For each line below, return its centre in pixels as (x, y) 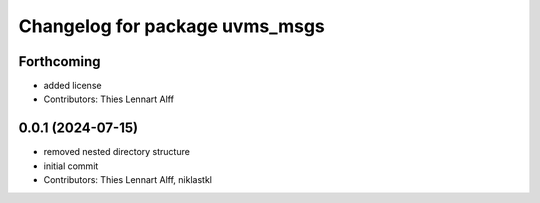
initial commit (71, 166)
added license (72, 86)
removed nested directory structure (116, 152)
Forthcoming (59, 61)
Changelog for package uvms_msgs (171, 26)
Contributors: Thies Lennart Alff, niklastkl (127, 180)
